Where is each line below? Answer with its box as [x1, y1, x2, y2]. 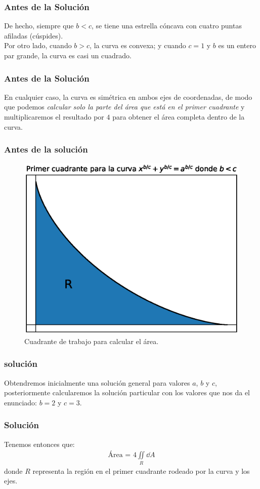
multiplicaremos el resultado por [4, 111, 104, 122]
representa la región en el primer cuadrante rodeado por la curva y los [32, 465, 250, 476]
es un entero [218, 40, 256, 51]
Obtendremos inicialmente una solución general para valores [4, 377, 190, 388]
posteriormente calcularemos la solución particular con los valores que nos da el [4, 387, 250, 398]
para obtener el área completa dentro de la [112, 111, 245, 122]
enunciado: [4, 397, 37, 407]
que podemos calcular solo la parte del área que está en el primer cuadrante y [4, 101, 245, 112]
